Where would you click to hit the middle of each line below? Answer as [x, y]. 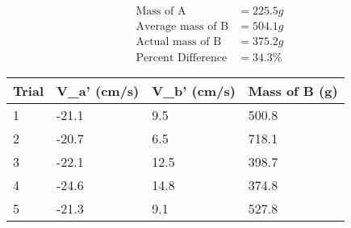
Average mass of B [182, 27]
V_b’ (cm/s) [194, 91]
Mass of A [161, 12]
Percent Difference [182, 58]
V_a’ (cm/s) [98, 91]
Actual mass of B [179, 42]
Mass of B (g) [293, 91]
